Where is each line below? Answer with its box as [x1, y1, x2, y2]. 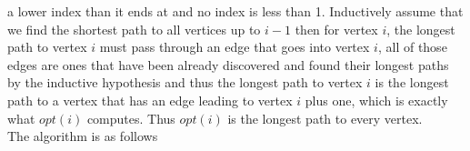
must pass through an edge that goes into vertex [99, 37, 370, 56]
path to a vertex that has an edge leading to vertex [7, 90, 293, 109]
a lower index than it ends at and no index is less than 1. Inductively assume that [7, 2, 464, 20]
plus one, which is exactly [305, 90, 448, 109]
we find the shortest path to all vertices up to [7, 19, 261, 38]
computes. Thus [86, 108, 175, 127]
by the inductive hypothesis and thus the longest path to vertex [7, 73, 363, 92]
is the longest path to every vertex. [227, 108, 423, 127]
